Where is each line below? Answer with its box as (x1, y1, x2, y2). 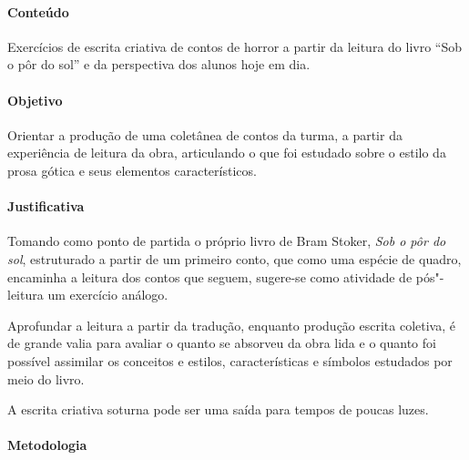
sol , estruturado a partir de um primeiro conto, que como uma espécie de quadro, (7, 249, 462, 268)
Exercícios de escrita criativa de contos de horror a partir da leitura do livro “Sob (7, 36, 462, 56)
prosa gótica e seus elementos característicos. (7, 160, 257, 179)
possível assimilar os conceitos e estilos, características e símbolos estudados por (7, 351, 453, 370)
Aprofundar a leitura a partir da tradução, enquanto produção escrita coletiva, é (7, 315, 455, 334)
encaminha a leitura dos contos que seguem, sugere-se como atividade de (7, 267, 413, 286)
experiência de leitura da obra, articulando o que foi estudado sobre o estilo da (7, 143, 446, 162)
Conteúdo (7, 2, 69, 21)
